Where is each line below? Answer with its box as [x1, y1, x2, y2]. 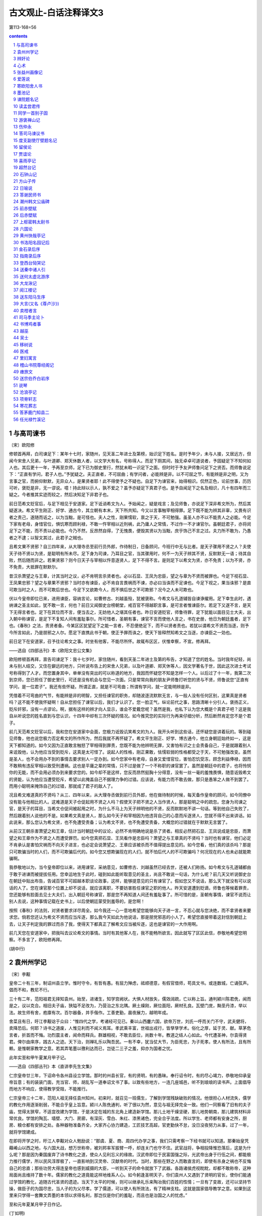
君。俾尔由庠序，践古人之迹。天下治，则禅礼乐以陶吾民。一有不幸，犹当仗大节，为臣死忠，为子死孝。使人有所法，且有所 [9, 1039, 251, 1045]
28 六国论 [13, 226, 33, 232]
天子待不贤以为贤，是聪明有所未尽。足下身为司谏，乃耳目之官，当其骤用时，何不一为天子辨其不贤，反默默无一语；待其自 [9, 550, 251, 556]
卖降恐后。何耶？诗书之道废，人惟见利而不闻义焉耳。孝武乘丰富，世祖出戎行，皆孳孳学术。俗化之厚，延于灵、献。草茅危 [9, 1025, 251, 1031]
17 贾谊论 [13, 151, 32, 157]
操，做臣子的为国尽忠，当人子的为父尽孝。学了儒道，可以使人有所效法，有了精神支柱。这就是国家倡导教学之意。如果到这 [9, 1185, 251, 1191]
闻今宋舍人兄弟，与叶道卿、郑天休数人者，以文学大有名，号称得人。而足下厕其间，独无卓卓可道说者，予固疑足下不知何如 [9, 458, 251, 464]
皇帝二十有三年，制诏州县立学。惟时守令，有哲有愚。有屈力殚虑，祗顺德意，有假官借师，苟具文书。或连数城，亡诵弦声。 [9, 980, 251, 986]
